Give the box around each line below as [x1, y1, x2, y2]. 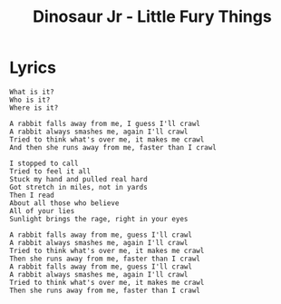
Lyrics [9, 57, 57, 78]
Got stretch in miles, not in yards [9, 182, 148, 191]
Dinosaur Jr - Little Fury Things [33, 6, 272, 27]
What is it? [9, 87, 54, 96]
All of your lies [9, 206, 75, 215]
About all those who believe [9, 198, 120, 208]
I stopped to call [9, 159, 79, 168]
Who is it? [9, 95, 51, 104]
